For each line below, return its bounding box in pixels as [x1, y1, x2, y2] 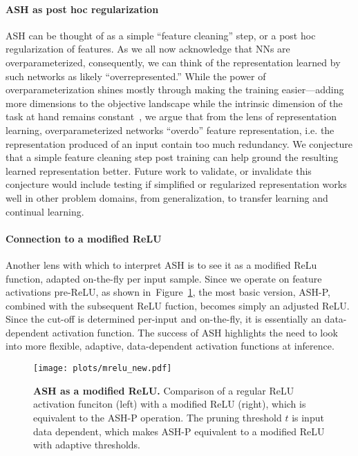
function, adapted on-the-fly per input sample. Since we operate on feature [6, 271, 322, 285]
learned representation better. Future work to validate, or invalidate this [6, 163, 312, 178]
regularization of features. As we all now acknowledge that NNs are [6, 41, 290, 56]
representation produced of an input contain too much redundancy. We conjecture [6, 136, 352, 151]
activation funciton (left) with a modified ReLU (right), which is [33, 397, 306, 411]
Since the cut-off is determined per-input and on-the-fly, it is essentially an [6, 312, 321, 326]
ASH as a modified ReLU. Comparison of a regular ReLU [33, 383, 294, 397]
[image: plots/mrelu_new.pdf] [33, 363, 172, 374]
